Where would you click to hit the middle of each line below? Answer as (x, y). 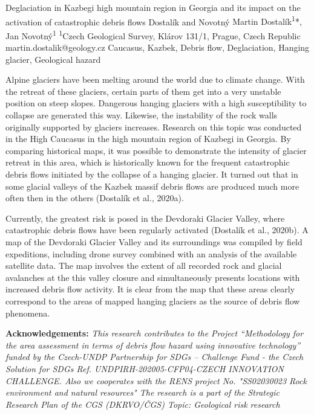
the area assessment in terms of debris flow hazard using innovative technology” (153, 345)
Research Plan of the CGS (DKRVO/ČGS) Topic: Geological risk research (143, 404)
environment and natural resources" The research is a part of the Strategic (142, 392)
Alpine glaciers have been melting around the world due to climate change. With (155, 79)
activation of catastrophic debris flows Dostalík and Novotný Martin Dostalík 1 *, (154, 21)
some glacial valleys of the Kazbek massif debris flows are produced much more (152, 186)
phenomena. (28, 313)
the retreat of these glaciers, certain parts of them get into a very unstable (143, 91)
